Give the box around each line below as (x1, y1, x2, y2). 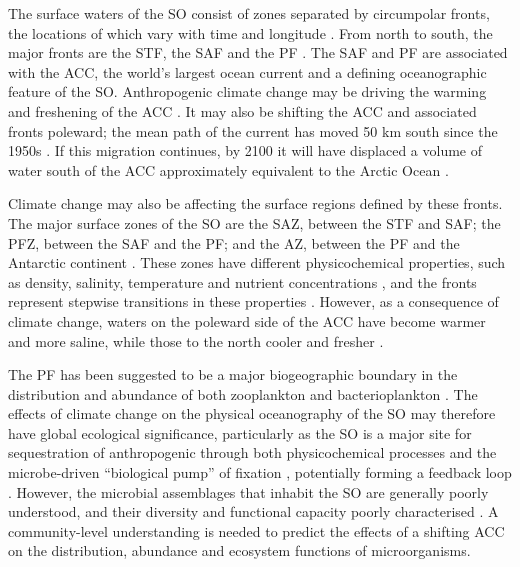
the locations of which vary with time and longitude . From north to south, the (8, 22, 493, 43)
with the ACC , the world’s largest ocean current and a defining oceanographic (8, 61, 487, 82)
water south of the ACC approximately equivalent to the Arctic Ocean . (8, 159, 449, 180)
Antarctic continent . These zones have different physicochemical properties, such (8, 252, 506, 273)
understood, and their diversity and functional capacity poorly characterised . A (8, 501, 499, 522)
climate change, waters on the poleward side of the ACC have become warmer (8, 310, 486, 331)
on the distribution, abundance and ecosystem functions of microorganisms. (8, 540, 471, 561)
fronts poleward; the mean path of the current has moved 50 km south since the (8, 120, 498, 141)
